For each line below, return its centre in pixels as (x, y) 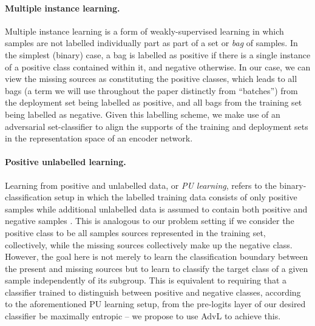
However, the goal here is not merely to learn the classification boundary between (157, 256)
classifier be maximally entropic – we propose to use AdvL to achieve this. (143, 316)
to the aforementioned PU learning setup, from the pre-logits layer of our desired (155, 304)
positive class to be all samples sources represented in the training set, (135, 232)
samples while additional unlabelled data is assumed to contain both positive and (156, 209)
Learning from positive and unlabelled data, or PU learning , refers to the (141, 185)
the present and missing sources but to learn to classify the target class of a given (157, 268)
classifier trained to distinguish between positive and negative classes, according (153, 292)
